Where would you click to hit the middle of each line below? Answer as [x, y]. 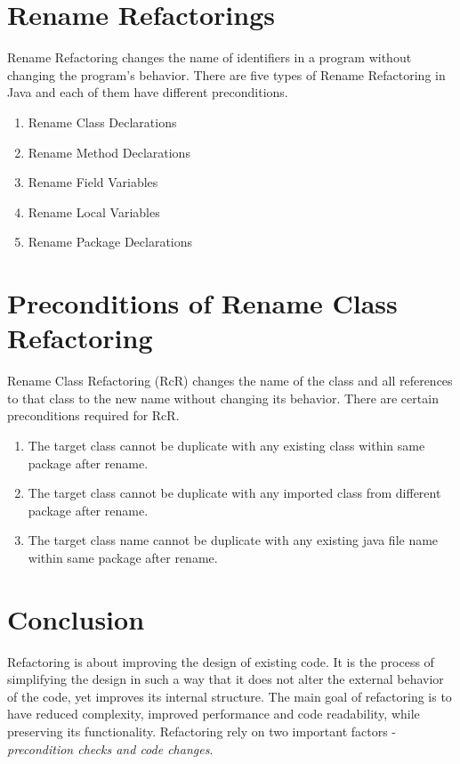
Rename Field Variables [93, 182]
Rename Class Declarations [102, 122]
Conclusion [76, 618]
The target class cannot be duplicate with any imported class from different [234, 493]
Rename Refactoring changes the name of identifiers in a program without [210, 57]
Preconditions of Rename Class [202, 303]
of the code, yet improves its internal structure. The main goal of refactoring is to [230, 696]
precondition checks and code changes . [110, 748]
